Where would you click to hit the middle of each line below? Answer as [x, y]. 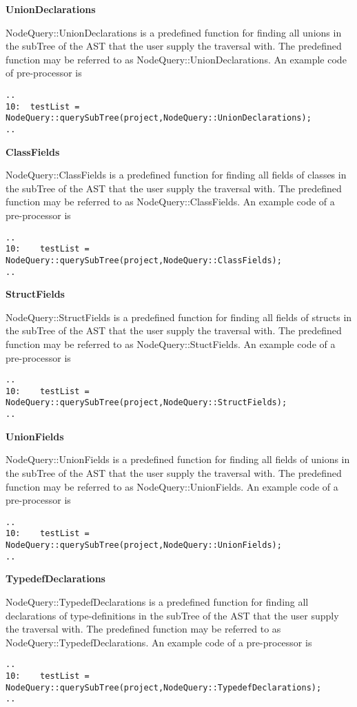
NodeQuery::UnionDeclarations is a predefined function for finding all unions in [174, 32]
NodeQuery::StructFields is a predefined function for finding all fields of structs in [179, 317]
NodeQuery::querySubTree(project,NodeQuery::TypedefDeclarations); [164, 687]
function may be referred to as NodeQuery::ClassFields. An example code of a [170, 202]
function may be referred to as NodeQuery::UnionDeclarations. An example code [176, 59]
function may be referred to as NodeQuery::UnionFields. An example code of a [172, 486]
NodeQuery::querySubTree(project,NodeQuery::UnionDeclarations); [159, 118]
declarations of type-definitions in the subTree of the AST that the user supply [172, 615]
